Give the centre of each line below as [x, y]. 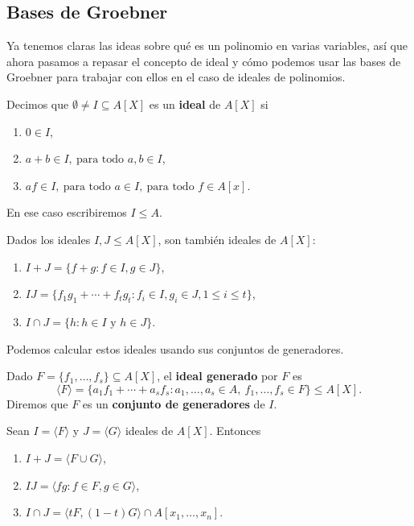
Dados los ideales [49, 239]
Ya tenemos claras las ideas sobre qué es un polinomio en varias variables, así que [207, 46]
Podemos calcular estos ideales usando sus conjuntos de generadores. [175, 348]
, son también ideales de [217, 239]
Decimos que [38, 104]
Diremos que [37, 403]
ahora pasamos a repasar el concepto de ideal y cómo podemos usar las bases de [204, 61]
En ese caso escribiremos [67, 212]
